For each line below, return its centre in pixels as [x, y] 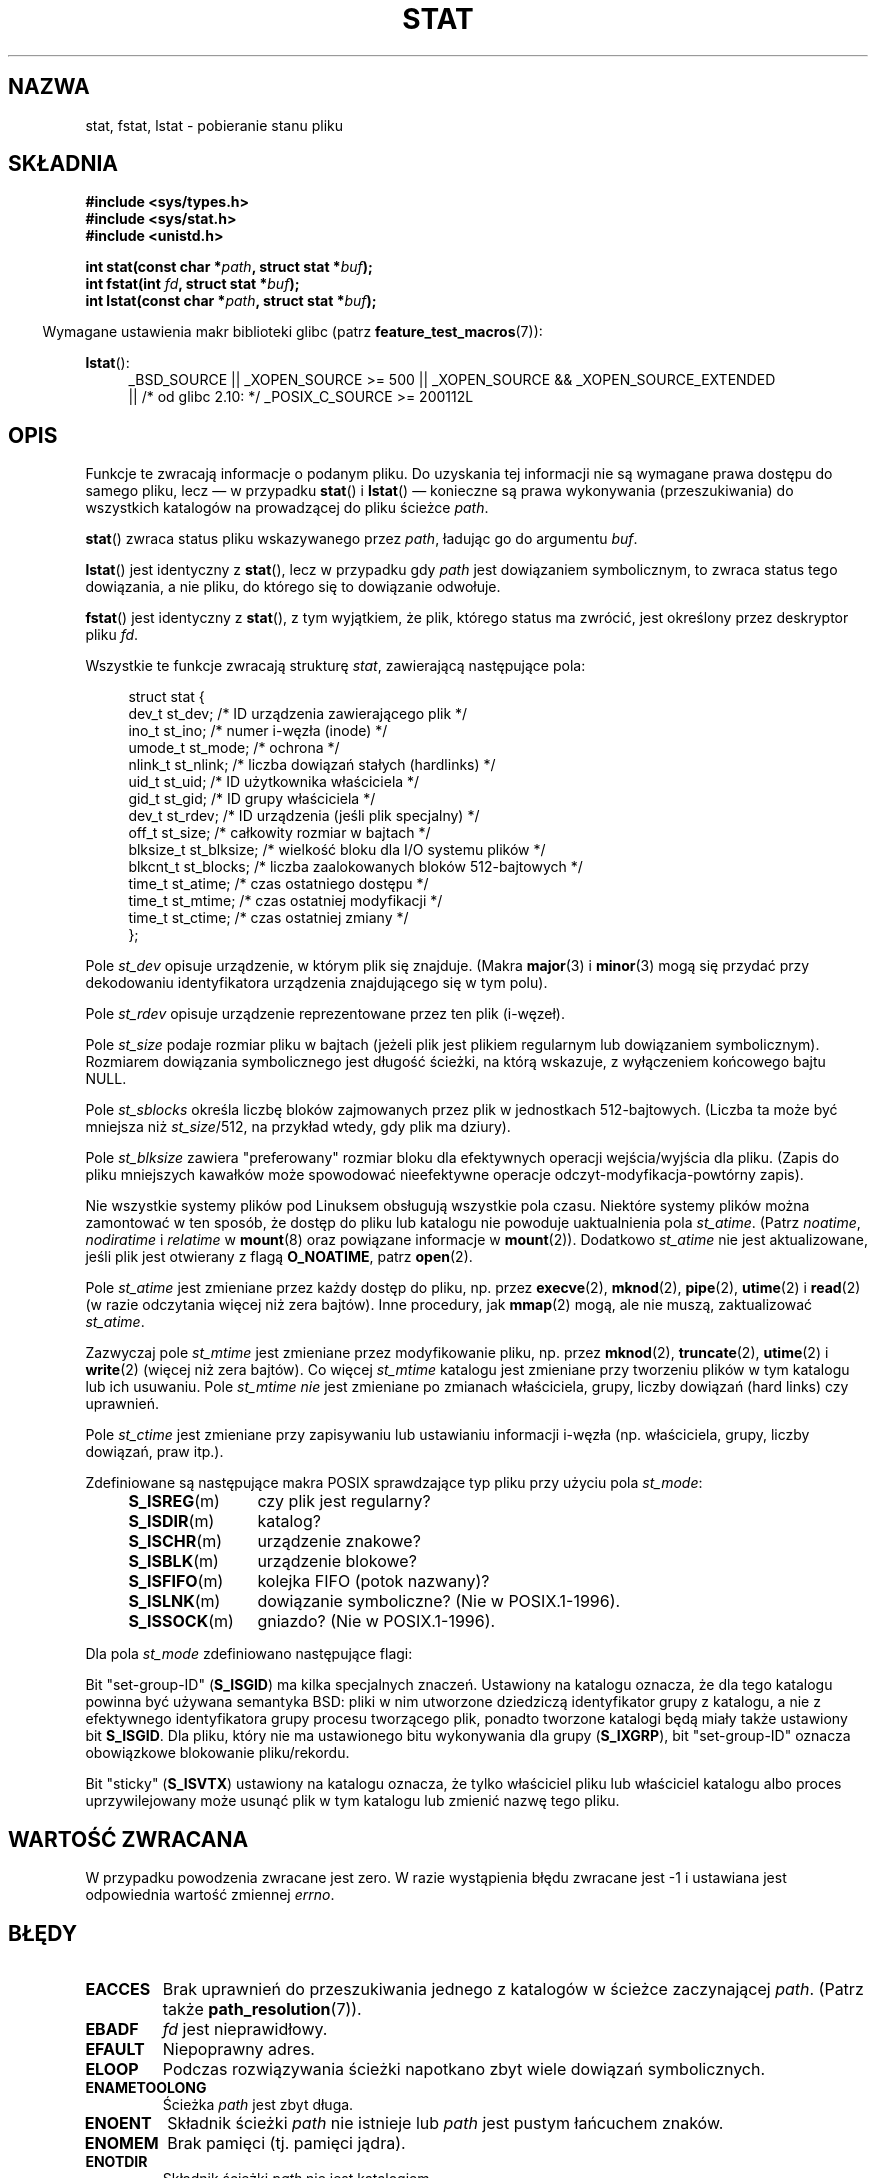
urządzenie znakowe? [339, 1541]
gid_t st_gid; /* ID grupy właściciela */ [252, 799]
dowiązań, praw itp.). [154, 1452]
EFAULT [115, 2048]
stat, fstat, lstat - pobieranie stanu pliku [214, 125]
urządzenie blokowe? [337, 1561]
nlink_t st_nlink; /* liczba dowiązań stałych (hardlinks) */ [312, 765]
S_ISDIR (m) [171, 1521]
